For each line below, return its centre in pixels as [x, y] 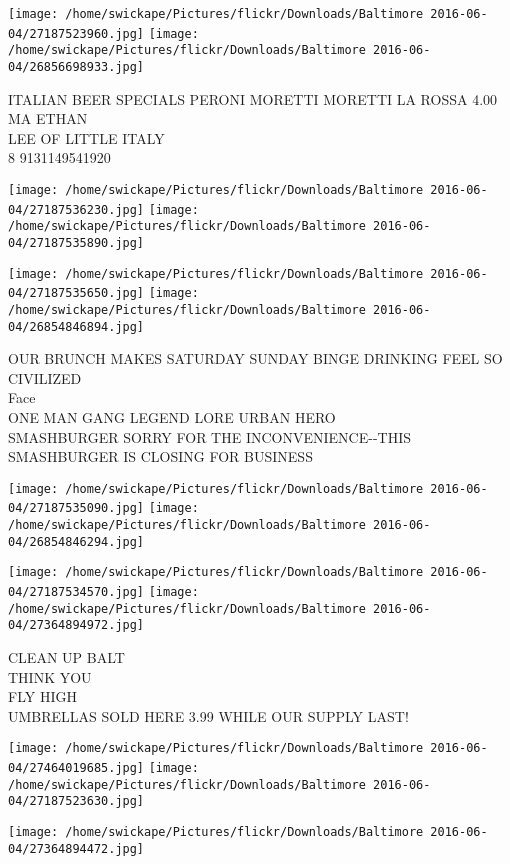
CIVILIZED [45, 377]
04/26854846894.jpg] [76, 326]
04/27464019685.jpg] [76, 768]
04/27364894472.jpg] [76, 848]
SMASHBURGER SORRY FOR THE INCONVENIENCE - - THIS [210, 436]
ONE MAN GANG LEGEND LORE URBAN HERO [172, 417]
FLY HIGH [42, 696]
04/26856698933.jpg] [76, 66]
